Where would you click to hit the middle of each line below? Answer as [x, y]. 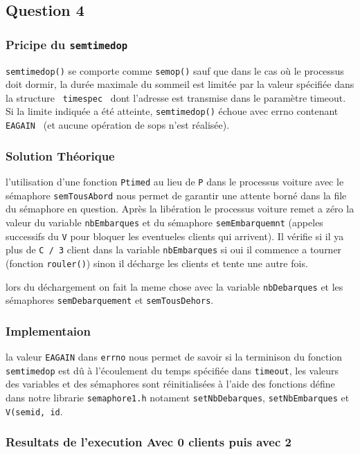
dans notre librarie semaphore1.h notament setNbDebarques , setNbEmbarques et [178, 397]
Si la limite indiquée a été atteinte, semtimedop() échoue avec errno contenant [172, 111]
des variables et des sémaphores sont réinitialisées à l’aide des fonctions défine [170, 384]
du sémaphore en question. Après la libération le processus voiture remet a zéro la [180, 209]
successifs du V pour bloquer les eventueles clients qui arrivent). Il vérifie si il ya [175, 236]
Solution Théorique [60, 155]
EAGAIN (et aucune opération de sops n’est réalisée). [118, 125]
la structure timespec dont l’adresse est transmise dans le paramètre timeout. [176, 97]
